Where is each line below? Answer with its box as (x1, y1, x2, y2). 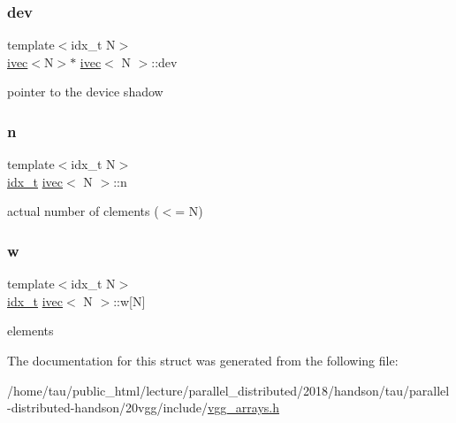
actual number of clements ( (7, 202, 159, 220)
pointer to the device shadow (7, 82, 163, 101)
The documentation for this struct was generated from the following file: (7, 351, 399, 369)
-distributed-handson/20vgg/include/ (7, 398, 208, 417)
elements (7, 321, 54, 340)
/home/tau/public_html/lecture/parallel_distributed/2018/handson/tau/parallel (7, 381, 450, 399)
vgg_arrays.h (207, 398, 280, 417)
